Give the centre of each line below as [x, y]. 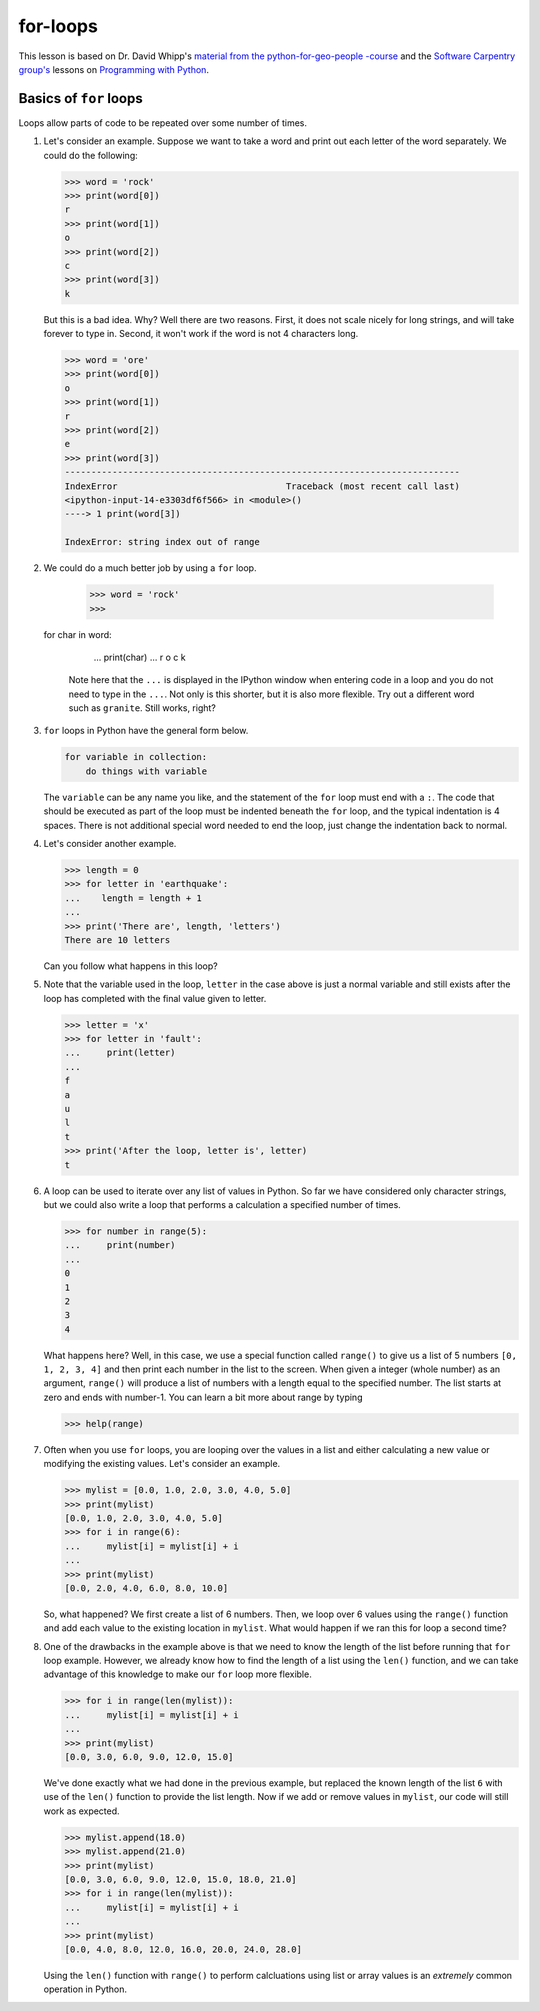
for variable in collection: [136, 757]
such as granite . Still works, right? [142, 708]
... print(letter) [120, 1053]
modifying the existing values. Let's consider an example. [162, 1464]
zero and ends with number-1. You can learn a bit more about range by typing [203, 1397]
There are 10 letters [117, 939]
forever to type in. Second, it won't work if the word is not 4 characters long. [201, 334]
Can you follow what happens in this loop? [131, 966]
